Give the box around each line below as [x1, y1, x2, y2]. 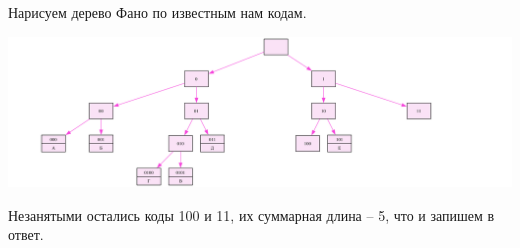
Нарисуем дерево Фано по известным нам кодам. [8, 2, 307, 22]
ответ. [8, 224, 44, 245]
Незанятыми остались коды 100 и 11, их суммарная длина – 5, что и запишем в [8, 204, 495, 225]
